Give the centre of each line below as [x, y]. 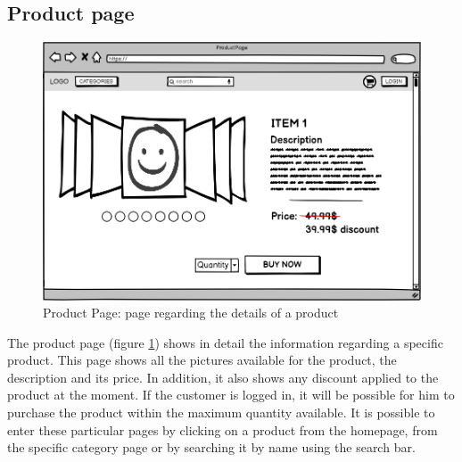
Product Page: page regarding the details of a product [191, 313]
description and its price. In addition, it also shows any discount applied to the [223, 377]
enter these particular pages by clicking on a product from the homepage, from [223, 429]
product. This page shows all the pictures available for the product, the [202, 360]
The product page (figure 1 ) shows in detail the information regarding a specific [225, 342]
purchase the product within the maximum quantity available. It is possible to [221, 412]
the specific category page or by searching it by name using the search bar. [211, 447]
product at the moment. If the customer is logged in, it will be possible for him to [231, 395]
